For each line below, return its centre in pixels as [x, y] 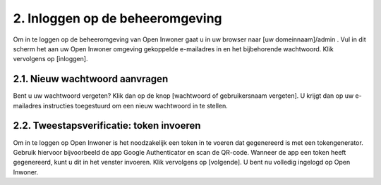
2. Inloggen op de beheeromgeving [117, 18]
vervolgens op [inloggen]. [50, 59]
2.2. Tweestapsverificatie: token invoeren [107, 126]
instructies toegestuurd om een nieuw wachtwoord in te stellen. [135, 106]
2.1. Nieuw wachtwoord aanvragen [91, 79]
